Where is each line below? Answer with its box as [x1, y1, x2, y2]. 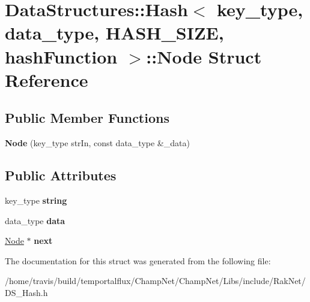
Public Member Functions [5, 108, 169, 127]
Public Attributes [5, 166, 117, 185]
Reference [5, 67, 88, 92]
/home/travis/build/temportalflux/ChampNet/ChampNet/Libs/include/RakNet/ [5, 274, 306, 287]
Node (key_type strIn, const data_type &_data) [5, 137, 190, 149]
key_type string [5, 194, 67, 206]
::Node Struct [146, 44, 262, 68]
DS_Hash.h [5, 286, 48, 298]
